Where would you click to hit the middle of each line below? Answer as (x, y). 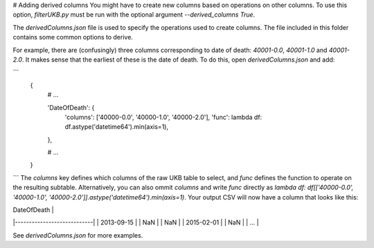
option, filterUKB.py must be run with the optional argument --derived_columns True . (134, 15)
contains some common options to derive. (73, 37)
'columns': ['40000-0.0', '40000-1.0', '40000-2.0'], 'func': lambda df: (163, 117)
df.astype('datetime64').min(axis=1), (117, 127)
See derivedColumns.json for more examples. (78, 235)
